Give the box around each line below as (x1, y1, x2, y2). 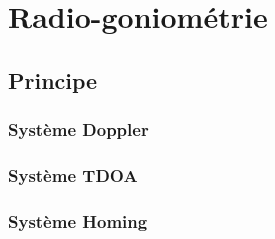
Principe (8, 64, 98, 95)
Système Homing (8, 208, 148, 233)
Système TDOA (8, 162, 138, 187)
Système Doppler (8, 117, 149, 142)
